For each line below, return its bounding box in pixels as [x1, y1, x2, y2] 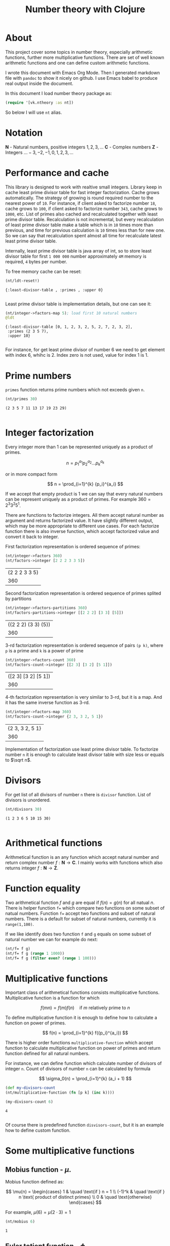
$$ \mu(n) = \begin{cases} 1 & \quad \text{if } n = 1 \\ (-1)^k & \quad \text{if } [6, 1189, 165, 1195]
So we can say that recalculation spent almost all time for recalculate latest [5, 232, 162, 238]
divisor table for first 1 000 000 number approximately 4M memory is [5, 253, 147, 259]
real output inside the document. [5, 80, 74, 86]
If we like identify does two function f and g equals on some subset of [5, 931, 151, 937]
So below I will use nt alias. [5, 109, 62, 115]
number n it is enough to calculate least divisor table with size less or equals [5, 752, 164, 758]
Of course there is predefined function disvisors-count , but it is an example [5, 1122, 164, 1128]
